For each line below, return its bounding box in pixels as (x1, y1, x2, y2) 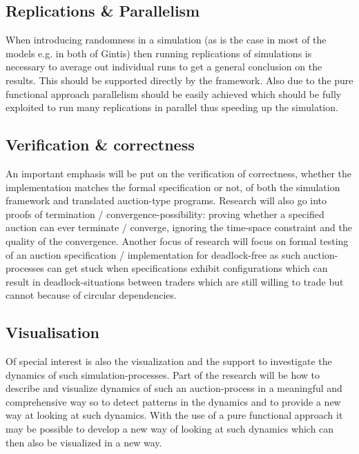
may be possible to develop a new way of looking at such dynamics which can (6, 422, 334, 436)
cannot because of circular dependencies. (6, 288, 177, 302)
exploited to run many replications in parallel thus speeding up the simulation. (6, 100, 338, 115)
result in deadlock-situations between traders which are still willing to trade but (6, 274, 344, 288)
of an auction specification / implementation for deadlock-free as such (6, 247, 300, 261)
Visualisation (6, 322, 99, 343)
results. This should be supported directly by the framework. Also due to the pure (6, 72, 353, 87)
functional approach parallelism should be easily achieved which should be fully (6, 86, 342, 101)
